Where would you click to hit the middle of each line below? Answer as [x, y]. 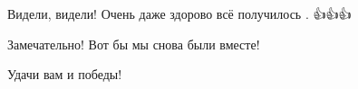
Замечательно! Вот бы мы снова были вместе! [134, 44]
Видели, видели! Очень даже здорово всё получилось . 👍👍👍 [179, 13]
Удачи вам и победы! [65, 74]
